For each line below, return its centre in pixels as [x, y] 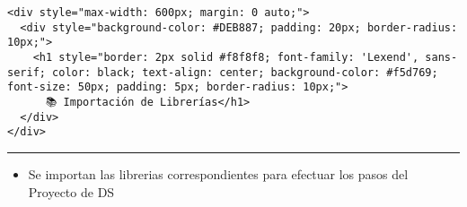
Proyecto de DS [71, 191]
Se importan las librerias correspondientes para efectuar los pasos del [218, 173]
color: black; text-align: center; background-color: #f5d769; [245, 72]
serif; [26, 72]
